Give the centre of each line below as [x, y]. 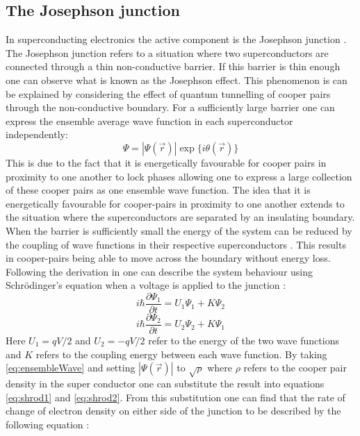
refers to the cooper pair [295, 368]
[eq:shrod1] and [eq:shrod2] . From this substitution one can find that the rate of [175, 397]
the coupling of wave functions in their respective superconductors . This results [176, 244]
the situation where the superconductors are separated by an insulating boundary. [180, 217]
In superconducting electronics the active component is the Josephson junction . [176, 39]
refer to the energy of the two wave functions [244, 341]
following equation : [48, 424]
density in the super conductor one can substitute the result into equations [165, 383]
